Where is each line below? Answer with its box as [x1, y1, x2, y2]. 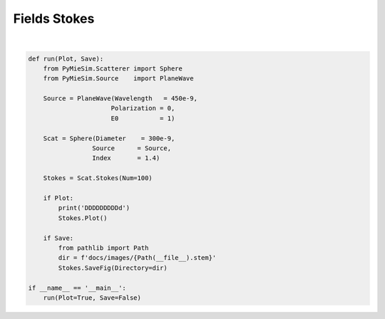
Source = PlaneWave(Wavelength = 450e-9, [43, 95, 197, 103]
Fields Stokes [13, 11, 95, 26]
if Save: [43, 234, 74, 242]
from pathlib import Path [58, 244, 149, 252]
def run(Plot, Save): [28, 54, 104, 63]
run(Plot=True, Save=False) [43, 293, 142, 302]
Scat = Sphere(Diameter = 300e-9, [43, 134, 175, 142]
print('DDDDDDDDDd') [58, 204, 130, 212]
